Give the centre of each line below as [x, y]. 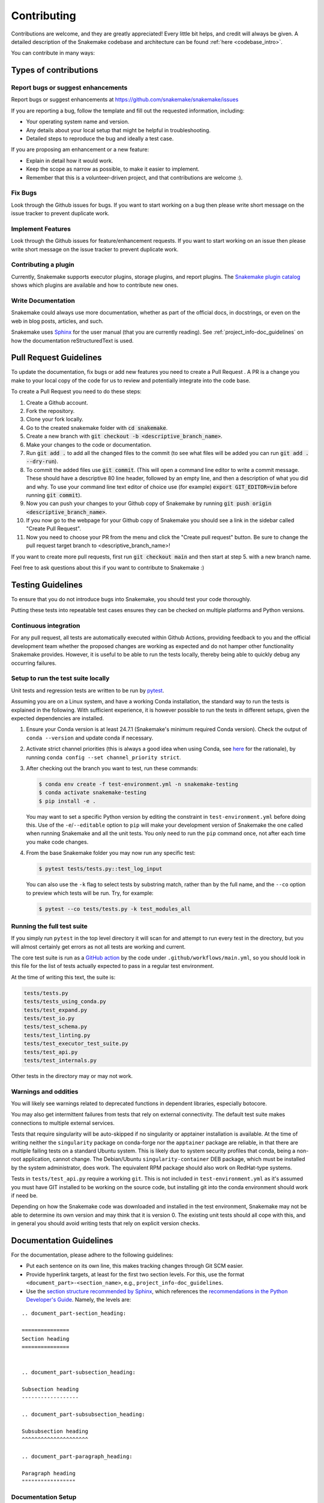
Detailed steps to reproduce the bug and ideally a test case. [100, 139]
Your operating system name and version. [78, 122]
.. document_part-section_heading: [74, 1313]
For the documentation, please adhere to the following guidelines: [92, 1255]
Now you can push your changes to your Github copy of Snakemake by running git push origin [149, 504]
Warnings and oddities [45, 1091]
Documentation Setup [44, 1497]
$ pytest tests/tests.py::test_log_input [100, 869]
